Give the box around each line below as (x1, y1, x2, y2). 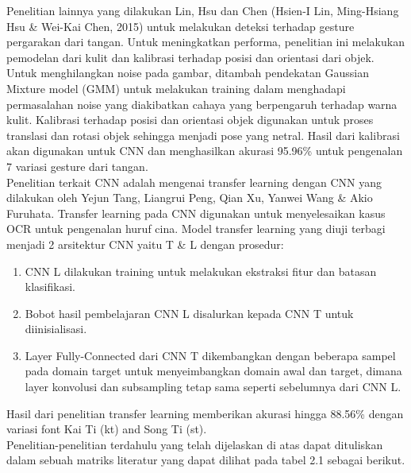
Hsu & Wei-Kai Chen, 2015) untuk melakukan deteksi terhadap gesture (6, 17, 355, 34)
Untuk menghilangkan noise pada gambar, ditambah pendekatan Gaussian (6, 64, 369, 81)
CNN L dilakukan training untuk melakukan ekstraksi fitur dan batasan (25, 262, 377, 279)
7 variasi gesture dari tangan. (6, 157, 148, 174)
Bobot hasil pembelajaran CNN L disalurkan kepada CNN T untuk (25, 304, 354, 321)
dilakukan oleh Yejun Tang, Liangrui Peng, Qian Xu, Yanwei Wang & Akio (6, 189, 373, 206)
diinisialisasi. (25, 320, 87, 337)
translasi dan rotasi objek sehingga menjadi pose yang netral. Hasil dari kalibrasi (6, 126, 400, 143)
